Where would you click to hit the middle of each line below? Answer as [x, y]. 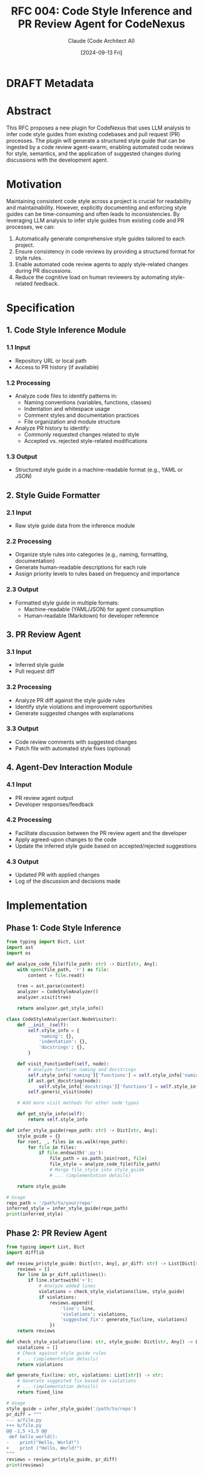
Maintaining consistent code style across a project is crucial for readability [99, 201]
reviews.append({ [71, 1303]
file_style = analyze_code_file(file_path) [105, 1164]
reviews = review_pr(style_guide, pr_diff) [62, 1459]
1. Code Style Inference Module [66, 330]
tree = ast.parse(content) [51, 986]
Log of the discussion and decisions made [68, 881]
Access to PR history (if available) [57, 367]
